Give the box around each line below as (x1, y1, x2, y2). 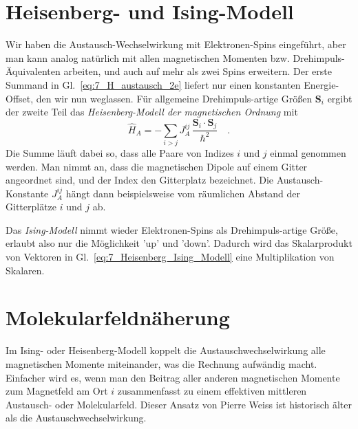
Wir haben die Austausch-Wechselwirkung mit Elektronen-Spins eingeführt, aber (6, 37, 346, 52)
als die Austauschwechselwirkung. (6, 410, 147, 425)
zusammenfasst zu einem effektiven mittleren (117, 384, 307, 398)
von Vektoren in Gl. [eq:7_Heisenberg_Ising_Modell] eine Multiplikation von (6, 250, 335, 264)
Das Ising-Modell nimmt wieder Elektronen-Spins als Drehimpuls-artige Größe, (6, 222, 338, 236)
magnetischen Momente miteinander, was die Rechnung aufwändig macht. (6, 356, 317, 371)
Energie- (304, 77, 339, 91)
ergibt (327, 91, 352, 105)
